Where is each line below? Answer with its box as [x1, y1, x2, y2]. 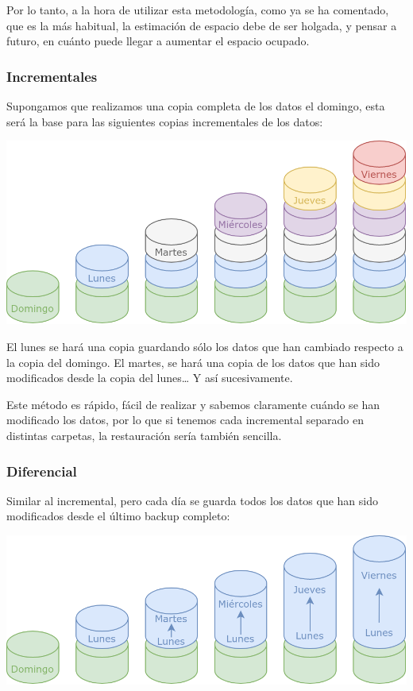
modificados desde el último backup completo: [6, 508, 230, 524]
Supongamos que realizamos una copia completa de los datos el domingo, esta [6, 98, 385, 114]
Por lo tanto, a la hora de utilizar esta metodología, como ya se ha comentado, [6, 2, 389, 17]
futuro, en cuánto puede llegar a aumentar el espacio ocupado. [6, 33, 310, 49]
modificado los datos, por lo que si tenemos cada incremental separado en [6, 411, 365, 428]
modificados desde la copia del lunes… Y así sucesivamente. [6, 369, 293, 386]
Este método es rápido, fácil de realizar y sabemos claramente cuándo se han [6, 396, 380, 412]
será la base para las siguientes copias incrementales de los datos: [6, 113, 323, 129]
